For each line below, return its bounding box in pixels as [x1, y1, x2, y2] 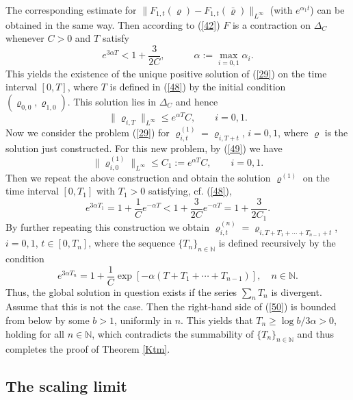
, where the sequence [88, 236, 175, 250]
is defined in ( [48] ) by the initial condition [109, 79, 286, 94]
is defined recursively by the [218, 236, 336, 250]
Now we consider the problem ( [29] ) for [5, 125, 170, 140]
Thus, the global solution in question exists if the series [5, 284, 237, 299]
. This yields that [181, 312, 253, 327]
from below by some [5, 312, 90, 327]
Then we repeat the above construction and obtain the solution [5, 170, 271, 184]
